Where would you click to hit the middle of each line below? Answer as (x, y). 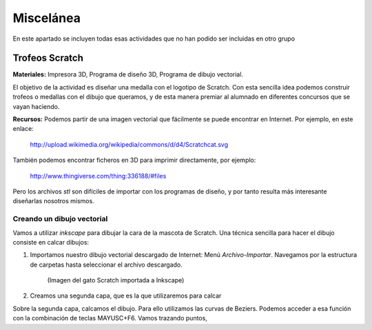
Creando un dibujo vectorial (60, 219)
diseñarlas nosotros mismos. (53, 201)
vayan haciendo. (36, 106)
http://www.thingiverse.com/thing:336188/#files (98, 176)
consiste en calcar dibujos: (51, 242)
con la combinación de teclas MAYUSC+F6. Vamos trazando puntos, (110, 318)
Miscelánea (46, 18)
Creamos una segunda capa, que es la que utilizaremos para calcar (126, 296)
